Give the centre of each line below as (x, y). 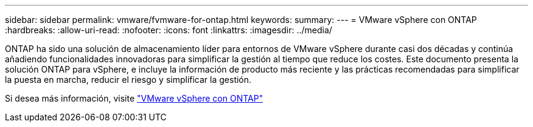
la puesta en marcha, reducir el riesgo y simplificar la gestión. (128, 80)
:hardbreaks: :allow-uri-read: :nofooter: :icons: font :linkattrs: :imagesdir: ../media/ (169, 30)
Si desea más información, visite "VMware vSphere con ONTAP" (134, 98)
